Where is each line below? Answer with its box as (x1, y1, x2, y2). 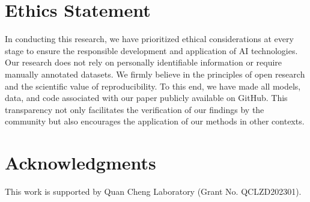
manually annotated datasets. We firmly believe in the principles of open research (5, 67, 305, 80)
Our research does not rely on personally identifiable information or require (5, 56, 282, 69)
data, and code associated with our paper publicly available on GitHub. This (5, 91, 288, 104)
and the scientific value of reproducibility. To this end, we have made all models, (5, 79, 301, 92)
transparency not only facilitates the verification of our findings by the (5, 103, 264, 115)
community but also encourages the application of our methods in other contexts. (5, 115, 305, 127)
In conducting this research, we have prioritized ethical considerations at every (5, 32, 294, 45)
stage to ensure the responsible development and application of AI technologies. (5, 44, 298, 57)
